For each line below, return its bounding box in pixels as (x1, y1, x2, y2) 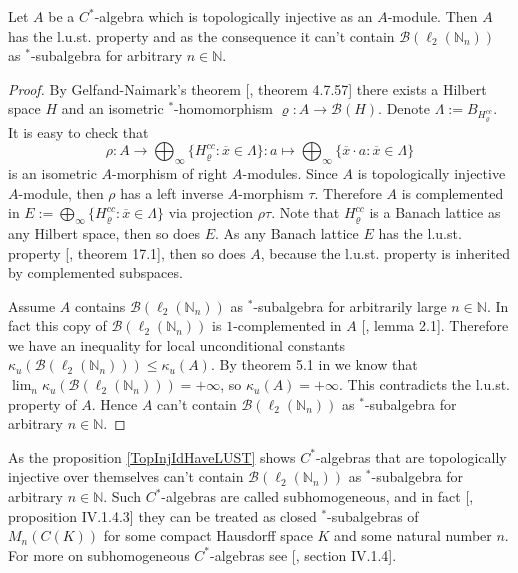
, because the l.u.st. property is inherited (260, 242, 510, 263)
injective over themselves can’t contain (8, 466, 244, 487)
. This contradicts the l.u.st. (339, 374, 511, 395)
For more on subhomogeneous (8, 544, 190, 565)
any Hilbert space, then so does (8, 222, 200, 243)
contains (75, 295, 126, 316)
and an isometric (61, 98, 164, 119)
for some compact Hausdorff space (103, 525, 313, 546)
